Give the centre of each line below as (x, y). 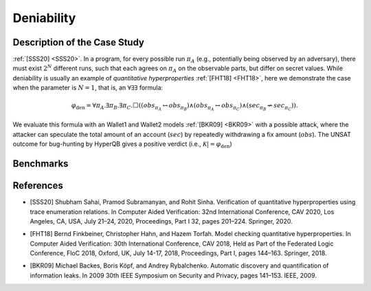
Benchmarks (41, 164)
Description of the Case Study (78, 42)
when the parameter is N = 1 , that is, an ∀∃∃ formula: (88, 88)
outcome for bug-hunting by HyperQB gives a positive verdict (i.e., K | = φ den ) (123, 144)
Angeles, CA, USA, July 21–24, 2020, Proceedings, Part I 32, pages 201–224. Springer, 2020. (161, 221)
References (38, 186)
